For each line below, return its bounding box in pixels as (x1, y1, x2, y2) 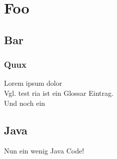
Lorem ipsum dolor (4, 78, 62, 88)
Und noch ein (4, 97, 45, 108)
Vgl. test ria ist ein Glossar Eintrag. (4, 87, 113, 98)
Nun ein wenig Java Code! (4, 145, 84, 156)
